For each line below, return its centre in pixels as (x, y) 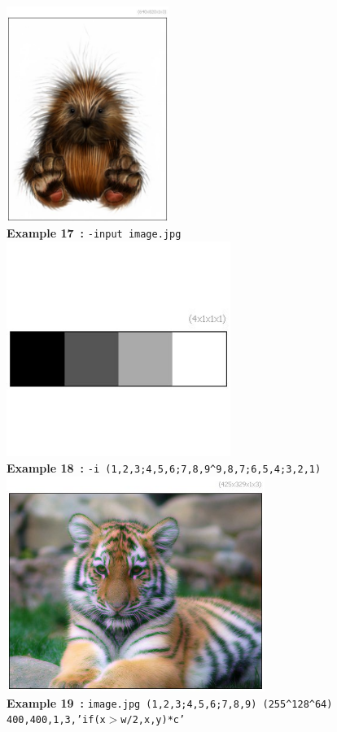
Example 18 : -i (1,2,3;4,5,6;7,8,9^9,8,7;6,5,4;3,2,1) (164, 467)
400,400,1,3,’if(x (56, 720)
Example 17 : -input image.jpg (94, 233)
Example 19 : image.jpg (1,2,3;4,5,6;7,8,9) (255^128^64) (170, 702)
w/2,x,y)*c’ (153, 720)
